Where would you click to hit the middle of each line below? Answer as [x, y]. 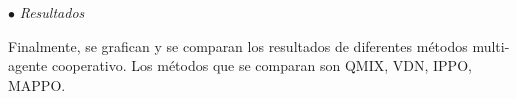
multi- [491, 45]
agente [28, 65]
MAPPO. [37, 84]
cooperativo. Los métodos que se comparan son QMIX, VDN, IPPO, [261, 65]
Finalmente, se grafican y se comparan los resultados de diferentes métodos [238, 45]
